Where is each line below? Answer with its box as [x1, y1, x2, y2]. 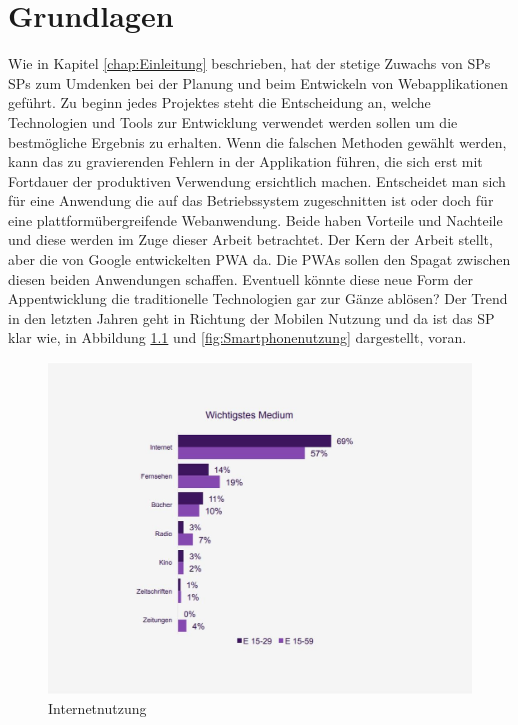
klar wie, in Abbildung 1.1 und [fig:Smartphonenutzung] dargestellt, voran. [8, 327, 467, 348]
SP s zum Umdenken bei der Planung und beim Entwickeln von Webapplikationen [8, 72, 509, 93]
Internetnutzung [48, 698, 147, 719]
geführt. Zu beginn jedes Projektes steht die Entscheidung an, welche [8, 92, 431, 113]
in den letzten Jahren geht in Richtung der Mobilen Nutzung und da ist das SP [8, 307, 495, 328]
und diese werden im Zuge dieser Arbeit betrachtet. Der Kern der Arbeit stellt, [8, 229, 493, 250]
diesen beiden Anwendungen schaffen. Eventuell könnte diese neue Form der [8, 268, 474, 289]
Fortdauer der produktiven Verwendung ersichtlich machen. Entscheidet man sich [8, 170, 506, 191]
